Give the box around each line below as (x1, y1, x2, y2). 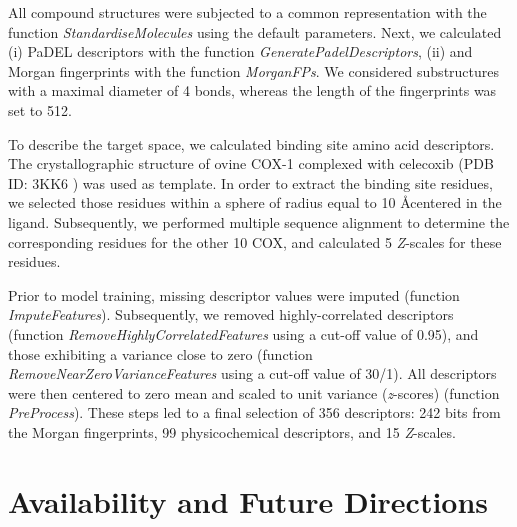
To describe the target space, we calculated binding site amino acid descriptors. (8, 133, 495, 154)
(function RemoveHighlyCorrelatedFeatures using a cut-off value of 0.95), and (8, 323, 479, 344)
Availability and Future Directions (8, 480, 489, 521)
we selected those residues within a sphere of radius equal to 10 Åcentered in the (8, 192, 502, 213)
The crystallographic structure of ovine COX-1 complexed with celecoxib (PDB (8, 153, 494, 174)
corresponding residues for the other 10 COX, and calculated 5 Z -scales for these (8, 231, 502, 252)
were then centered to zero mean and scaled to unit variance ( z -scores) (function (8, 382, 500, 403)
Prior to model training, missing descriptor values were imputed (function (8, 284, 460, 305)
